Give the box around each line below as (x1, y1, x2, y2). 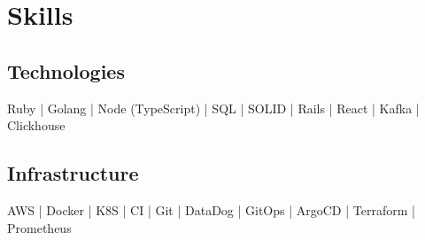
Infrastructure (7, 159, 139, 187)
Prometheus (7, 218, 72, 236)
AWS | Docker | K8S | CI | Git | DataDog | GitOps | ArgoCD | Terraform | (7, 200, 415, 219)
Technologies (7, 57, 125, 84)
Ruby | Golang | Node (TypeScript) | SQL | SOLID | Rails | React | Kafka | (7, 98, 420, 117)
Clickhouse (7, 116, 66, 135)
